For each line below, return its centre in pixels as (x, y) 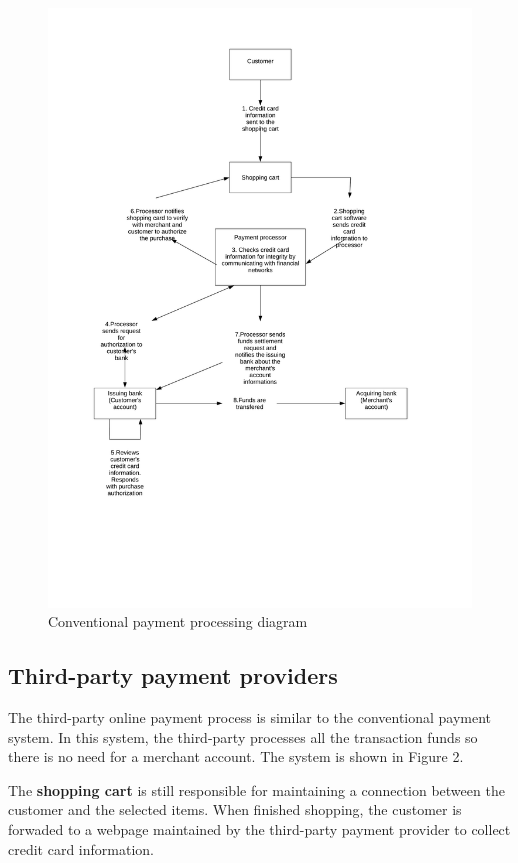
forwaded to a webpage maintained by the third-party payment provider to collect (259, 829)
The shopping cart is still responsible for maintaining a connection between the (256, 789)
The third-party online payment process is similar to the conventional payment (250, 717)
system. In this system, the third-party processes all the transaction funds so (243, 736)
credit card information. (81, 848)
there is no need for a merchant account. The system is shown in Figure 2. (236, 756)
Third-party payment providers (173, 675)
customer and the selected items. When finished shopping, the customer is (235, 809)
